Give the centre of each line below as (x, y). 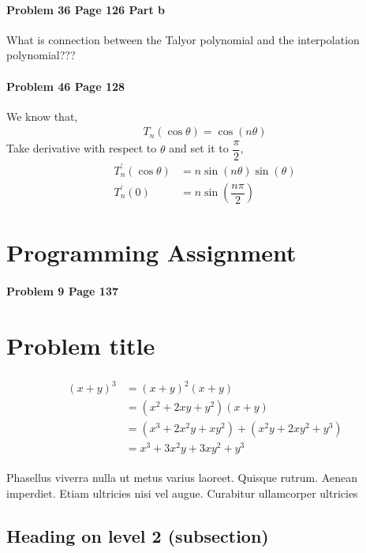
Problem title (81, 345)
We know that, (42, 116)
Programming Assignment (151, 252)
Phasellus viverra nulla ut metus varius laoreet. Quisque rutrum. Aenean (182, 478)
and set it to (199, 148)
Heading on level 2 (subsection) (138, 536)
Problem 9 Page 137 (62, 291)
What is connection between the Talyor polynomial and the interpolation (183, 39)
